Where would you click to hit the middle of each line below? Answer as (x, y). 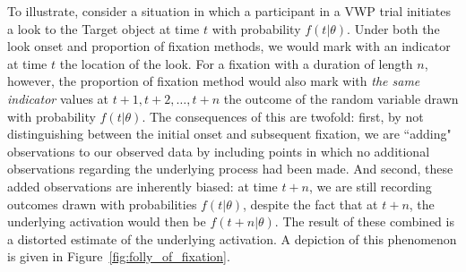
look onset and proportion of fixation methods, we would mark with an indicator (229, 46)
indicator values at (58, 98)
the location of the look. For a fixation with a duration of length (236, 63)
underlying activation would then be (107, 221)
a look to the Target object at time (104, 28)
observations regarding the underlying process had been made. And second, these (230, 169)
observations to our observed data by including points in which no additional (219, 151)
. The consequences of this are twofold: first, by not (283, 116)
